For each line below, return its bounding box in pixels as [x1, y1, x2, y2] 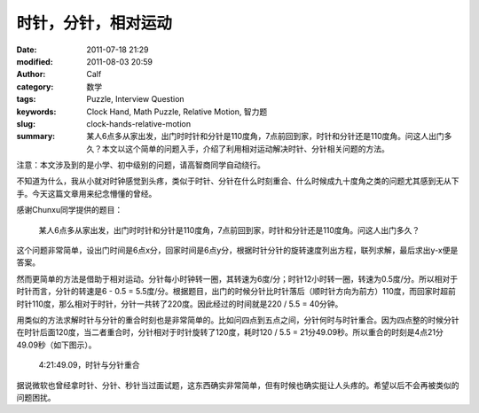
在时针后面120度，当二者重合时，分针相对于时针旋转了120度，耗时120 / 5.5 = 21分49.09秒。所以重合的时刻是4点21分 [16, 327, 444, 338]
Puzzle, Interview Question [86, 94, 185, 105]
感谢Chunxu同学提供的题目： [16, 205, 123, 215]
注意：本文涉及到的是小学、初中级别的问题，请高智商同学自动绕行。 [16, 160, 265, 170]
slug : [16, 118, 35, 129]
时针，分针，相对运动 [16, 13, 173, 33]
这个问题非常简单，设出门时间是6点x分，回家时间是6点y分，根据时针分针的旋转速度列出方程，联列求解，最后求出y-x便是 [16, 245, 459, 256]
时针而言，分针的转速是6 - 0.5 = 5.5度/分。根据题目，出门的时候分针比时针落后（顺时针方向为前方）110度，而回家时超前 [16, 286, 457, 297]
